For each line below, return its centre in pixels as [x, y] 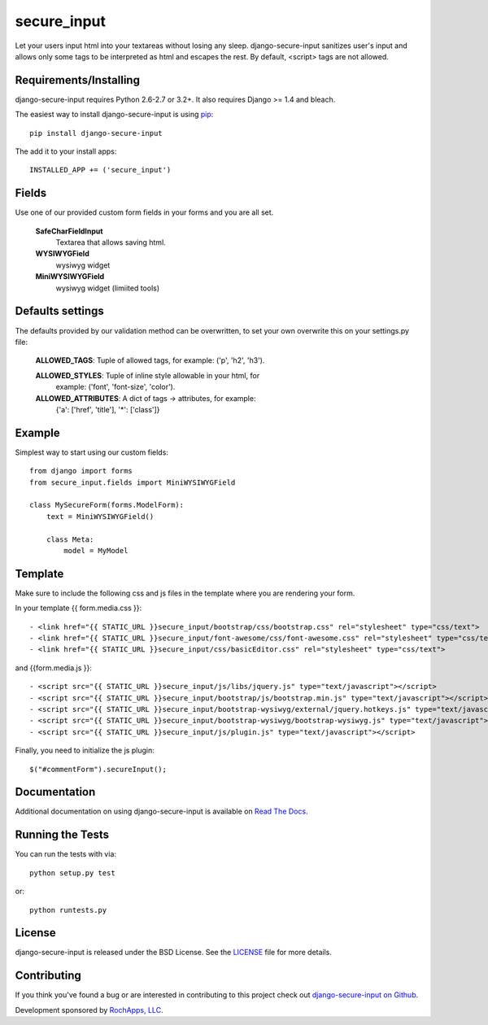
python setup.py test [72, 873]
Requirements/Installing [77, 80]
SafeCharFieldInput [69, 231]
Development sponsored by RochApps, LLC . [89, 1010]
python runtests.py [68, 910]
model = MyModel [96, 550]
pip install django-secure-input [96, 133]
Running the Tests [62, 835]
